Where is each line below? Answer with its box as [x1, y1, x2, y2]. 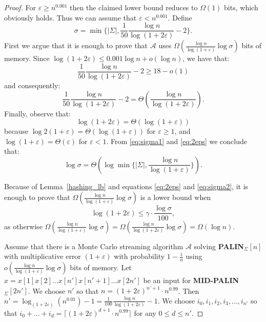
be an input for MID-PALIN [143, 274, 239, 285]
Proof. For [4, 2, 36, 12]
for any [134, 307, 156, 318]
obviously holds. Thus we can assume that [4, 12, 137, 23]
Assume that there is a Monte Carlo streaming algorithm [4, 240, 183, 251]
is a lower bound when [140, 192, 211, 203]
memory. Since [4, 53, 50, 64]
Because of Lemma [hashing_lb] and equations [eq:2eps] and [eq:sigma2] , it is [4, 180, 249, 191]
